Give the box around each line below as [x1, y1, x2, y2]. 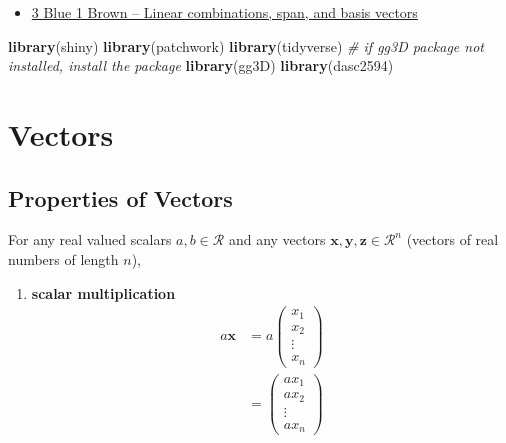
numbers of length [8, 248, 119, 269]
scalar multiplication [31, 282, 176, 303]
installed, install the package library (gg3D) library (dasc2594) [8, 55, 394, 76]
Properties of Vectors [8, 182, 233, 213]
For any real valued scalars [8, 229, 172, 250]
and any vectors [228, 229, 326, 250]
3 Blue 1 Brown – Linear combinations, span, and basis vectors [31, 2, 418, 22]
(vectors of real [406, 229, 499, 250]
